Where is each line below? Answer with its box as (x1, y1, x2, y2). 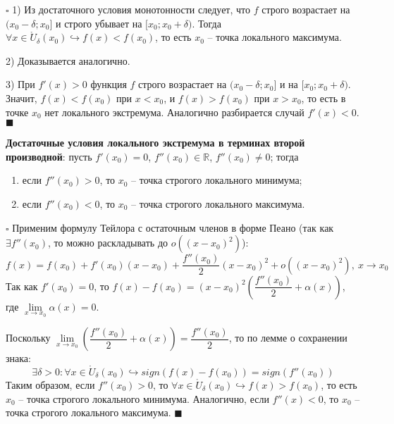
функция (90, 77, 127, 92)
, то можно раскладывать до (48, 235, 168, 250)
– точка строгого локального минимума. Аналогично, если (18, 391, 269, 406)
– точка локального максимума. (207, 30, 342, 44)
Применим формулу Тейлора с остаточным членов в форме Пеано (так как (12, 220, 334, 235)
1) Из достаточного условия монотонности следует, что (12, 2, 251, 16)
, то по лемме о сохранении (228, 330, 347, 345)
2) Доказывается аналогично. (6, 53, 130, 68)
